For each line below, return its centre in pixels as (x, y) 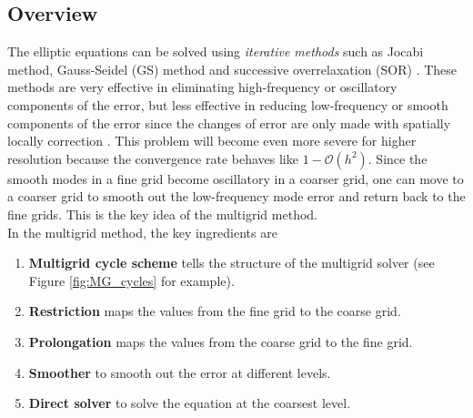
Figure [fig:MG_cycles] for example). (131, 280)
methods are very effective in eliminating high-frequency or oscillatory (202, 87)
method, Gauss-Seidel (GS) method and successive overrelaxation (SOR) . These (232, 69)
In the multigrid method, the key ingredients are (142, 232)
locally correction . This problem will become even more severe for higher (212, 141)
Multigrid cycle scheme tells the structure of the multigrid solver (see (231, 263)
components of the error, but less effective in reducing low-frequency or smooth (228, 104)
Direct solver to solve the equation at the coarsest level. (190, 403)
